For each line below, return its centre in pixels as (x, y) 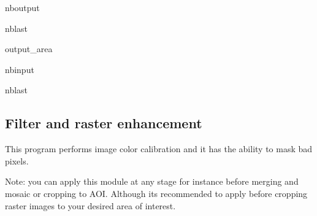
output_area (29, 49)
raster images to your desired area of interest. (90, 205)
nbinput (20, 69)
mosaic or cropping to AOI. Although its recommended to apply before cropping (156, 193)
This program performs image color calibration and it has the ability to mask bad (159, 149)
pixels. (17, 160)
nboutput (22, 7)
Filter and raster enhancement (104, 123)
